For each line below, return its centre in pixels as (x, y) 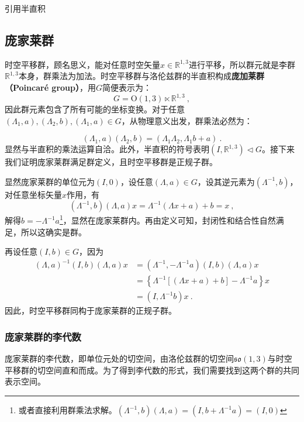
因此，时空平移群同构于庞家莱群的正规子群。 (91, 311)
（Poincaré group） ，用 (51, 87)
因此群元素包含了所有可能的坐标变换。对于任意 (95, 109)
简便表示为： (127, 87)
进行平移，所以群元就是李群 (242, 64)
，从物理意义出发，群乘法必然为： (187, 120)
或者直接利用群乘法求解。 (68, 410)
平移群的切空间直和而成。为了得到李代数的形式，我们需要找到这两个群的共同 (152, 370)
